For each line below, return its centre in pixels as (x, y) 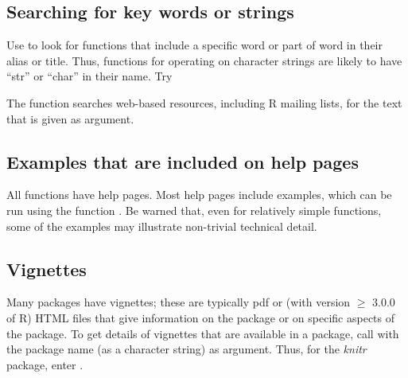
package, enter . (45, 364)
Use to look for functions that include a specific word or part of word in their (194, 45)
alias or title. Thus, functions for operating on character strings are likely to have (204, 60)
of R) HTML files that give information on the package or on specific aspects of (201, 317)
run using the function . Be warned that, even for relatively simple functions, (194, 210)
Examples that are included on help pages (183, 161)
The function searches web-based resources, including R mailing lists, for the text (204, 102)
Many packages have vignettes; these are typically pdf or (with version (179, 302)
